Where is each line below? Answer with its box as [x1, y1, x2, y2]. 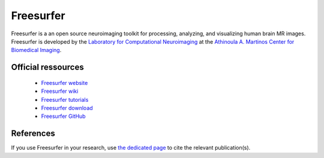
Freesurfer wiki [41, 87, 79, 95]
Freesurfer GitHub [41, 113, 86, 120]
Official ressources [11, 62, 84, 72]
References [11, 129, 55, 139]
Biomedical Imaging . [11, 47, 62, 54]
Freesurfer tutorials [41, 96, 89, 103]
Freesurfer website [41, 79, 88, 86]
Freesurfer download [41, 104, 93, 111]
